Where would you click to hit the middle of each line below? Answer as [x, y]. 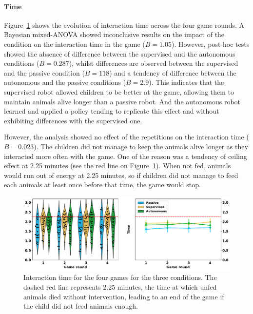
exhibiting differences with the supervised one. [73, 120]
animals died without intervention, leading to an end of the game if [124, 296]
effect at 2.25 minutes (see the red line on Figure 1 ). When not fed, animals [117, 166]
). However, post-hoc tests [210, 44]
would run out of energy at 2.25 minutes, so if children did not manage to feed [121, 175]
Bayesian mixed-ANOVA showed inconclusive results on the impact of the [114, 34]
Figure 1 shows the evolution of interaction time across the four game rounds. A [124, 25]
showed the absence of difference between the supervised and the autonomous [120, 53]
